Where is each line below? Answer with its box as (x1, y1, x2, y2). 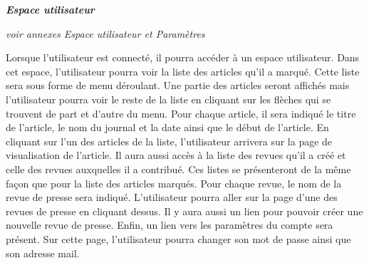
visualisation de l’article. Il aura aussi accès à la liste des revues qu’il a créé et (6, 148, 346, 163)
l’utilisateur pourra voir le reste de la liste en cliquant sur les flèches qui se (6, 91, 331, 106)
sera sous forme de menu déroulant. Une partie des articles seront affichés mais (6, 78, 350, 93)
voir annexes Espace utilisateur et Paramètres (6, 26, 205, 41)
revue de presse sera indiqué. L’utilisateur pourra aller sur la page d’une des (6, 190, 338, 205)
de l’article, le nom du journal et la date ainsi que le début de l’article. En (6, 120, 329, 135)
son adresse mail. (6, 245, 80, 260)
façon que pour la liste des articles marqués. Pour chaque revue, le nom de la (6, 175, 342, 190)
